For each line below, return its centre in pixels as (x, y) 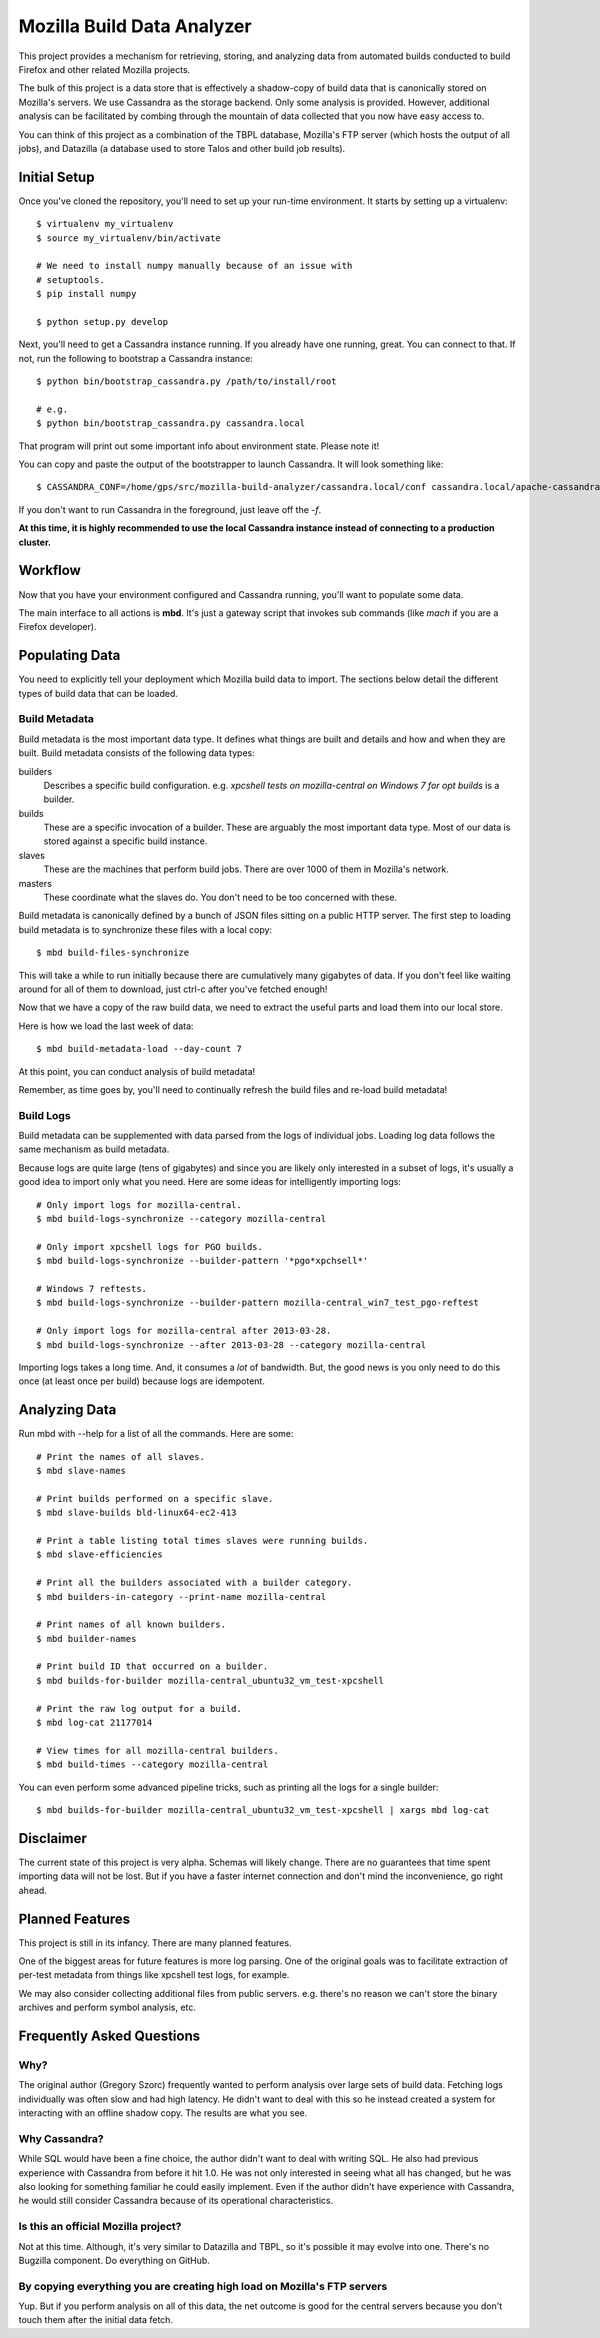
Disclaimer (52, 1838)
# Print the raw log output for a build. (139, 1708)
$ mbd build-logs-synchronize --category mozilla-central (181, 1219)
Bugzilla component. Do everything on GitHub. (114, 2260)
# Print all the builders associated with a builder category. (194, 1583)
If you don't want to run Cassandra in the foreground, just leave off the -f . (170, 509)
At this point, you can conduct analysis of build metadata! (137, 1071)
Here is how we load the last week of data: (106, 1026)
